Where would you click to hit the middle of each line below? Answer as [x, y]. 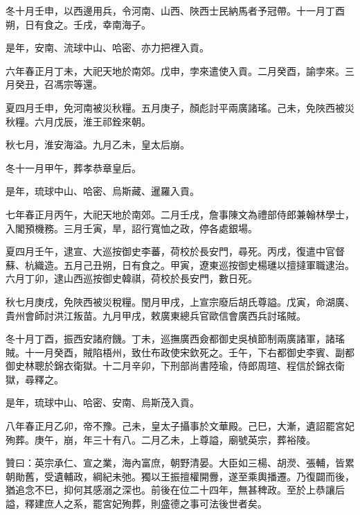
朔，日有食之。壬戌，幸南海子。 [78, 24]
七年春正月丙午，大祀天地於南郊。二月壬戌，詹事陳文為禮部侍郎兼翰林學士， [180, 214]
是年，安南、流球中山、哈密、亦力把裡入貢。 [107, 47]
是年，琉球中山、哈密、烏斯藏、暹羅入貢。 [102, 191]
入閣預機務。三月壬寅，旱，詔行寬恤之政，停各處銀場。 [132, 228]
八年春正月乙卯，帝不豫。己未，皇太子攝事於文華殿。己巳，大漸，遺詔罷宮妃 [180, 426]
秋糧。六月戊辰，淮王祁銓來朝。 [78, 121]
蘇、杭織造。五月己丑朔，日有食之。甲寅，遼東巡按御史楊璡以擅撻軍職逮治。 [180, 264]
